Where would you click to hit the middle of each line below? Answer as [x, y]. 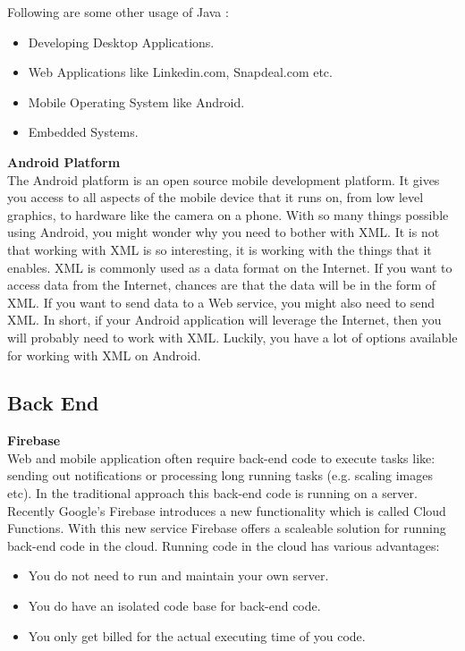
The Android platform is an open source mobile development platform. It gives [224, 179]
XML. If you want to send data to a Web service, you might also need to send [221, 302]
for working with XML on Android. [104, 355]
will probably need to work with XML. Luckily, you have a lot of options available [232, 337]
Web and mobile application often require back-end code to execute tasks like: [221, 457]
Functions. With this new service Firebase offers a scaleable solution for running [227, 528]
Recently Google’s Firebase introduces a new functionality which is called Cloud [227, 510]
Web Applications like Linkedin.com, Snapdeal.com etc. [180, 72]
